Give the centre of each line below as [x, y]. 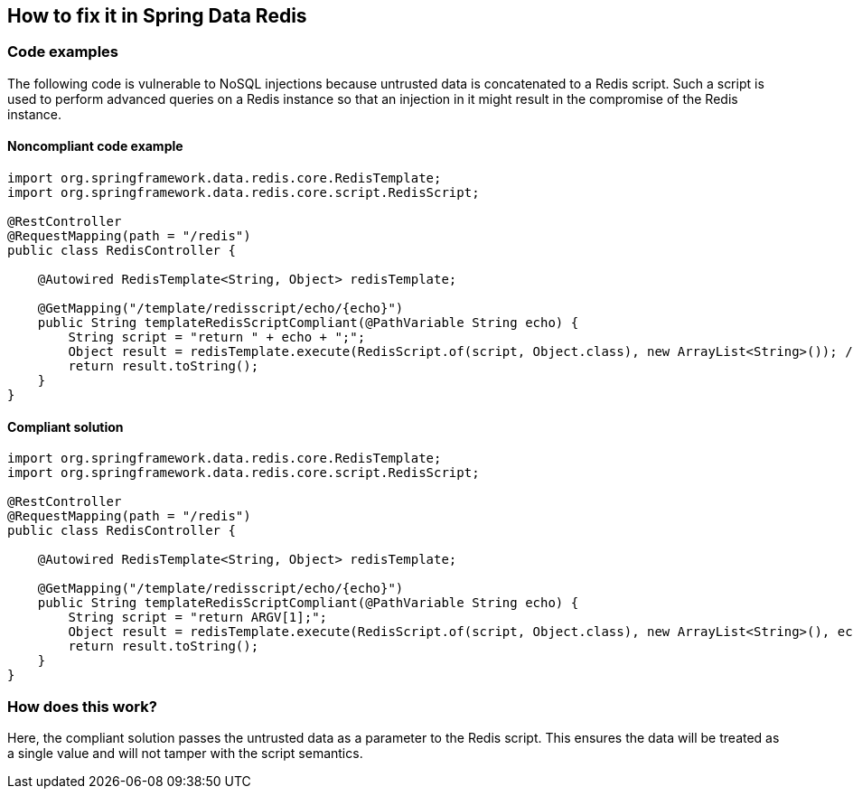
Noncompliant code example [95, 146]
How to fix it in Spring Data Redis [157, 16]
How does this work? [82, 706]
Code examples [63, 52]
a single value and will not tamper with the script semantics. [185, 753]
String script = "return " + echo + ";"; [217, 337]
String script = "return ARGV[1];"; [198, 618]
